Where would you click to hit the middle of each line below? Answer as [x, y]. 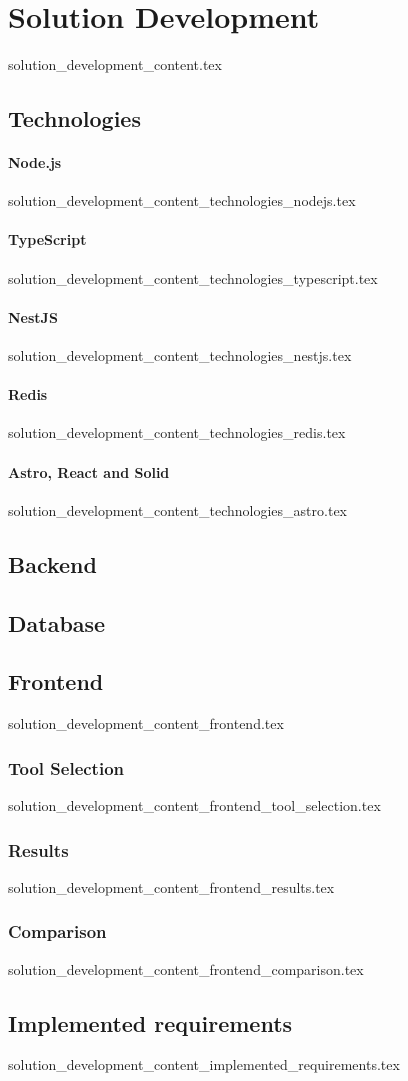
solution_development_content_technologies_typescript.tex [193, 277]
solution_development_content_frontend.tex [146, 723]
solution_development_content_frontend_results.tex [171, 886]
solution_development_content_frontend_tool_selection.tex [194, 805]
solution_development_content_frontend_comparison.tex [186, 968]
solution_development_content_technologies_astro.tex [177, 509]
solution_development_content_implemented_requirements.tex [204, 1064]
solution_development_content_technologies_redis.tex [177, 432]
